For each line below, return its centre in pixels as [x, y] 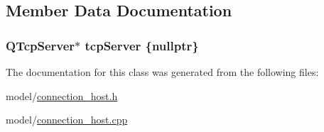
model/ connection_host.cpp [67, 120]
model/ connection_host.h [62, 95]
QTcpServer [40, 45]
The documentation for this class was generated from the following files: [162, 72]
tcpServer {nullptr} [142, 45]
